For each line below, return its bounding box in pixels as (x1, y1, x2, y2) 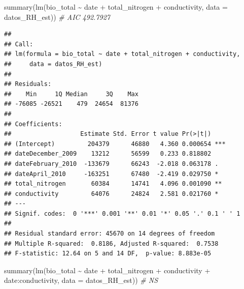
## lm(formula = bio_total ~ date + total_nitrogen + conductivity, (4, 50, 240, 58)
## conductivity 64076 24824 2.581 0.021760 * (4, 190, 219, 197)
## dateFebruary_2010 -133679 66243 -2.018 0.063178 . (4, 160, 219, 167)
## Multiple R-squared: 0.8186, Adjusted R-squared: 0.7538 (4, 240, 219, 247)
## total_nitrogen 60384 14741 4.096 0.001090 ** (4, 180, 222, 188)
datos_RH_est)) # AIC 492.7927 (4, 11, 110, 22)
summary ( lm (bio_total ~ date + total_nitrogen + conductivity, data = (4, 2, 228, 12)
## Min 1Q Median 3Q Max (4, 90, 138, 98)
